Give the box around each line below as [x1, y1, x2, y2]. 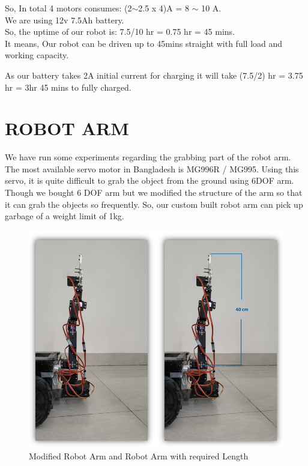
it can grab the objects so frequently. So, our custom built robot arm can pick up [5, 198, 303, 210]
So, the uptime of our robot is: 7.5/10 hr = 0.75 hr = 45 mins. [5, 25, 235, 38]
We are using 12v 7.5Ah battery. [5, 13, 124, 26]
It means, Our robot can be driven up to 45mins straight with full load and [5, 37, 283, 49]
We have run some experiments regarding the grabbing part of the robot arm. [5, 151, 291, 163]
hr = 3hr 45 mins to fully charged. [5, 80, 131, 93]
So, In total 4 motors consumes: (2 [5, 2, 132, 14]
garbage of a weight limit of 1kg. [5, 210, 124, 222]
